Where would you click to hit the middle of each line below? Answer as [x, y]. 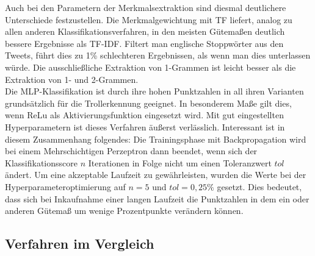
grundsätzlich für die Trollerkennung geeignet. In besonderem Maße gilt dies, [148, 103]
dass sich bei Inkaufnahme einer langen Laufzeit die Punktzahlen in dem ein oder [157, 198]
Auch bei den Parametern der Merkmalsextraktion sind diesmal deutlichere [146, 7]
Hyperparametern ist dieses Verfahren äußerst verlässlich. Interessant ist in [145, 126]
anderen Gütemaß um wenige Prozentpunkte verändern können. [124, 211]
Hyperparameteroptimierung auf [65, 186]
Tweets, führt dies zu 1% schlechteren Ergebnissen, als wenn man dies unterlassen [158, 55]
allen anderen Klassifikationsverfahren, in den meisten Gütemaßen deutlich [145, 31]
